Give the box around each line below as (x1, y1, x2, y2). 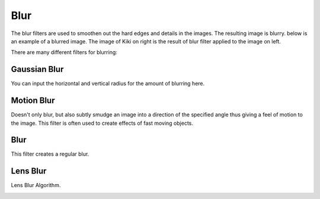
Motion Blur (11, 96, 55, 106)
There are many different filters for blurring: (11, 49, 118, 56)
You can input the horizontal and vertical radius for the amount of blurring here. (11, 80, 205, 87)
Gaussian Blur (11, 64, 64, 74)
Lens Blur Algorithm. (11, 182, 61, 189)
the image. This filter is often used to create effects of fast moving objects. (11, 119, 194, 127)
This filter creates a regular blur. (11, 150, 89, 157)
